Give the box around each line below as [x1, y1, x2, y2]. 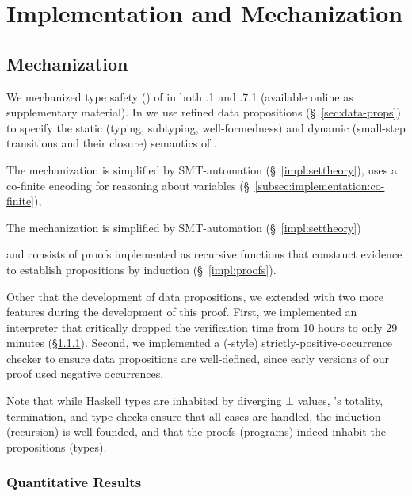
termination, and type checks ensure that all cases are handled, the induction [6, 407, 381, 424]
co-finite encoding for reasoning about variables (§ [6, 177, 250, 193]
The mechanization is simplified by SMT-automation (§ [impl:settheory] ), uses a [6, 161, 397, 177]
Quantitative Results [6, 472, 142, 492]
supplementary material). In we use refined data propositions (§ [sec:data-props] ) [6, 104, 401, 120]
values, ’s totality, [297, 392, 383, 409]
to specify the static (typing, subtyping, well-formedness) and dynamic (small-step [6, 119, 406, 135]
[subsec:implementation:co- [254, 177, 385, 193]
